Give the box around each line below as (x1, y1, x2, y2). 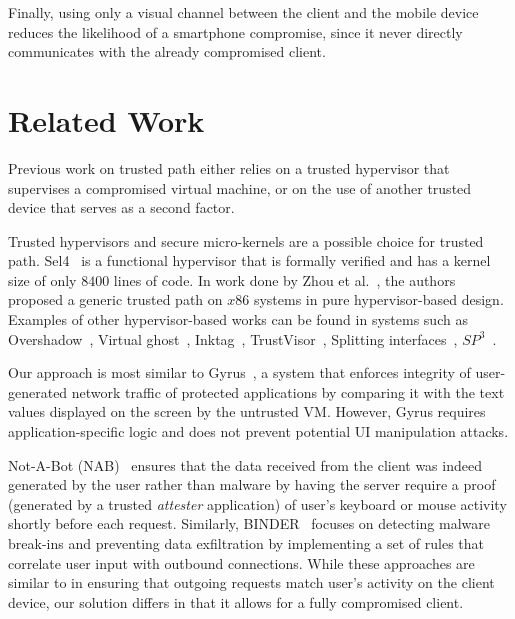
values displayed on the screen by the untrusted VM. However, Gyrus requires (8, 401, 486, 422)
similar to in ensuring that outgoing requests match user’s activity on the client (8, 572, 495, 593)
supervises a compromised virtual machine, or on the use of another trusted (8, 177, 472, 198)
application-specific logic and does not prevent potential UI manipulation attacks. (8, 421, 509, 442)
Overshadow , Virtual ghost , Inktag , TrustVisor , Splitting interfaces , (8, 328, 458, 349)
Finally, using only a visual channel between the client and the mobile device (8, 2, 479, 22)
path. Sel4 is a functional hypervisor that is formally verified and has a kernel (8, 250, 491, 271)
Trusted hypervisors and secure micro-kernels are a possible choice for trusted (8, 230, 484, 251)
